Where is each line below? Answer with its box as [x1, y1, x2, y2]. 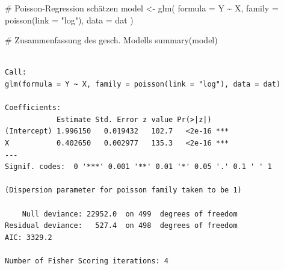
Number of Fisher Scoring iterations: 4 [5, 256, 169, 265]
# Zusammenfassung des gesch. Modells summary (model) [5, 34, 218, 46]
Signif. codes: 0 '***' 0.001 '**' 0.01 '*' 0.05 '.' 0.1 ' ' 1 [5, 162, 272, 171]
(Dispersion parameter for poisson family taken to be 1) [5, 186, 242, 195]
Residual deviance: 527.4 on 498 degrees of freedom [5, 221, 238, 230]
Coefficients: [5, 103, 61, 112]
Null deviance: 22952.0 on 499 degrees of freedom [22, 209, 238, 218]
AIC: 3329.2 [5, 233, 52, 242]
